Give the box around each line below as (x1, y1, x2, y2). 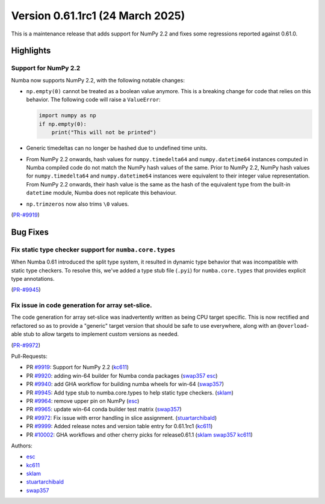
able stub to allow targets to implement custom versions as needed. (11, 331, 179, 338)
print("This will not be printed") (51, 129, 156, 136)
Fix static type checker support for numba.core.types (11, 245, 176, 254)
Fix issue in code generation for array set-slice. (11, 301, 153, 310)
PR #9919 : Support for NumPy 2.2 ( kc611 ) (26, 364, 129, 371)
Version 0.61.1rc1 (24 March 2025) (11, 9, 185, 22)
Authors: (11, 442, 32, 449)
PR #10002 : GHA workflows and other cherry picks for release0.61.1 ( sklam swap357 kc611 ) (26, 431, 253, 438)
